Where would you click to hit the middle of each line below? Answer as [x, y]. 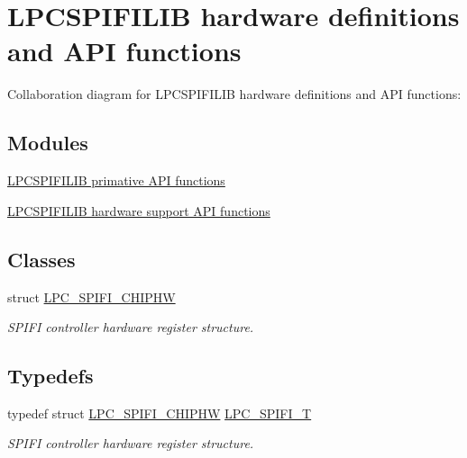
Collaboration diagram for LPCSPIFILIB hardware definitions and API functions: [234, 94]
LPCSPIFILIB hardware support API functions [139, 210]
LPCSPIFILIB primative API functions [116, 180]
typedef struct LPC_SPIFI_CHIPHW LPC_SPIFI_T [160, 413]
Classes [41, 259]
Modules [48, 143]
